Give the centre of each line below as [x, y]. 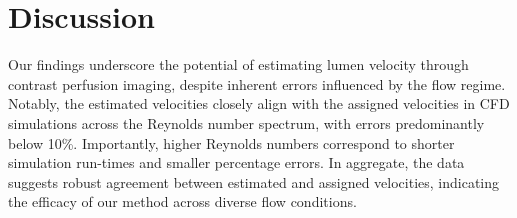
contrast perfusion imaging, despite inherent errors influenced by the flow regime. [257, 83]
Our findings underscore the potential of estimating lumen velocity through [238, 64]
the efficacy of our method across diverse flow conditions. [182, 201]
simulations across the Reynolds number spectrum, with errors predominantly [246, 122]
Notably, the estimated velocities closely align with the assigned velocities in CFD [259, 103]
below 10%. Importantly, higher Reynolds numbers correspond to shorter [231, 142]
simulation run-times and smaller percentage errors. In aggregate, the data [236, 162]
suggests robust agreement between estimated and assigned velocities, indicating [254, 181]
